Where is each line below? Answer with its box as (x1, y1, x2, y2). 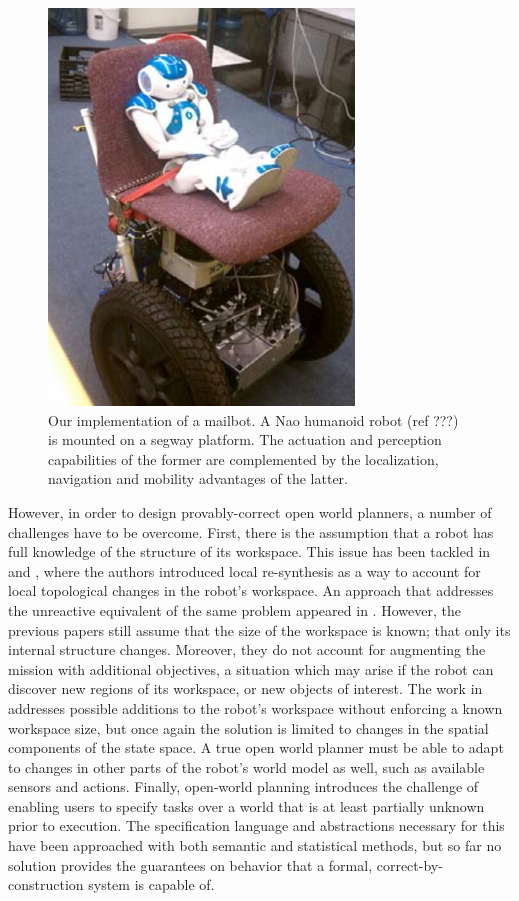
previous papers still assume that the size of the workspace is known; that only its (8, 619, 511, 640)
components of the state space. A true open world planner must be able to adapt (8, 737, 504, 758)
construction (8, 874, 84, 895)
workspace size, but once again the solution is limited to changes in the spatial (8, 717, 489, 738)
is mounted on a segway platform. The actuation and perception (48, 429, 442, 450)
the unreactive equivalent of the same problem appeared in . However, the (8, 599, 461, 620)
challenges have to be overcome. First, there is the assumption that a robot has (8, 521, 494, 542)
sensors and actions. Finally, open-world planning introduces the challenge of (8, 776, 479, 797)
